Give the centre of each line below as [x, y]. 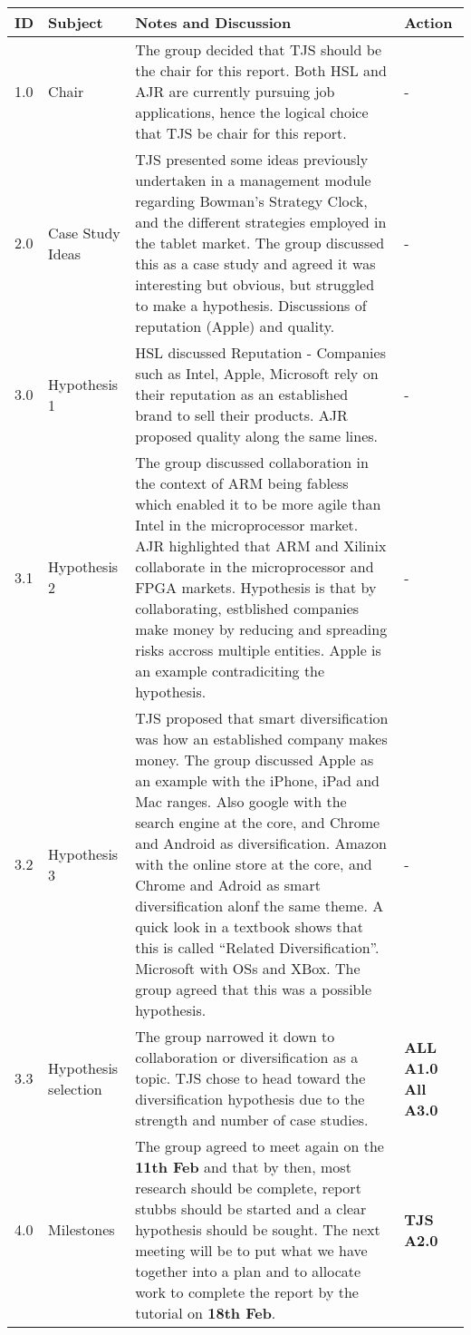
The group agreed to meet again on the [260, 1146]
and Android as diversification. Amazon [261, 843]
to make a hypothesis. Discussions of [251, 305]
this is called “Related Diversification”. [257, 947]
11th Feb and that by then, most [243, 1167]
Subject [76, 22]
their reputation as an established [242, 394]
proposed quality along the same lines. [257, 436]
